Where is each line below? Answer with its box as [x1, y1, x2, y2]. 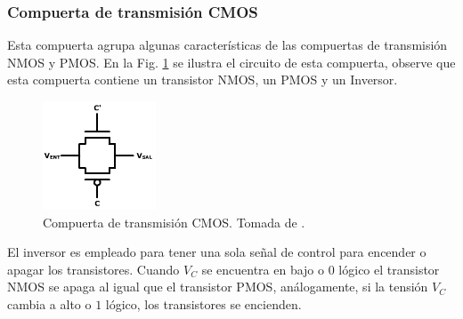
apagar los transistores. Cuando [7, 259, 180, 278]
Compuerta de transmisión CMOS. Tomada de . [43, 212, 305, 231]
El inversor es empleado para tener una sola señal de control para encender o [7, 243, 426, 261]
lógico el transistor [338, 259, 440, 278]
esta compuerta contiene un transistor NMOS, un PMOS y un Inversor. [7, 70, 398, 89]
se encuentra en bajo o [201, 259, 325, 278]
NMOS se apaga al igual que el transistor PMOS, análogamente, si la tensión [7, 277, 428, 296]
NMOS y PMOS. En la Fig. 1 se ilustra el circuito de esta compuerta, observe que [7, 52, 456, 71]
